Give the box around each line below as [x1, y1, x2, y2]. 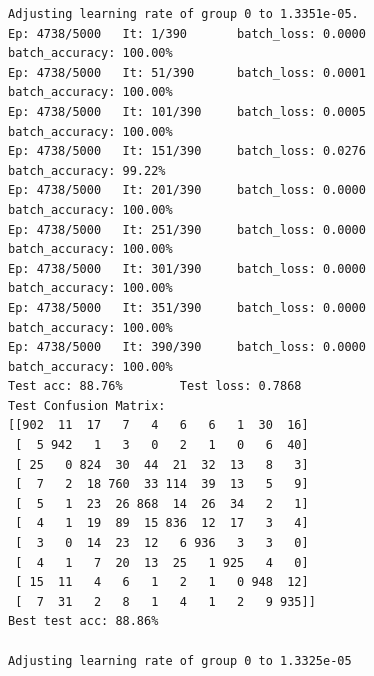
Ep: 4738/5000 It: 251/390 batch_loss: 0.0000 [8, 222, 366, 237]
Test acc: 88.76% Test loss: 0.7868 [8, 379, 302, 394]
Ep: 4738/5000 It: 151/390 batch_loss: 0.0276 [8, 144, 366, 159]
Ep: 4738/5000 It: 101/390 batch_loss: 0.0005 [8, 104, 366, 119]
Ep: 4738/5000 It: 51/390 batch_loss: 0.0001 [8, 65, 366, 80]
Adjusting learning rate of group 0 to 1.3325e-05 [8, 653, 352, 668]
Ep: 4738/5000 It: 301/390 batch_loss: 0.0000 [8, 261, 366, 276]
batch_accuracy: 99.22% [8, 163, 166, 178]
